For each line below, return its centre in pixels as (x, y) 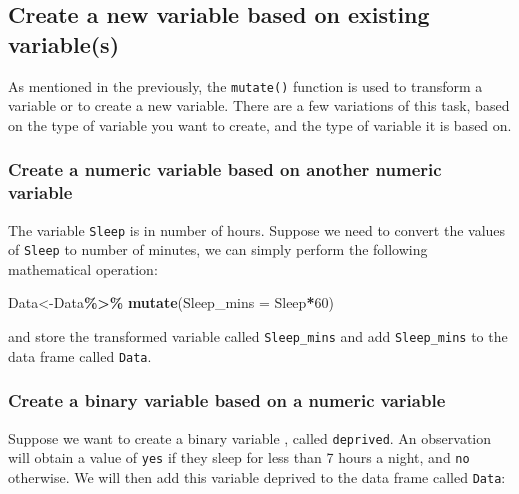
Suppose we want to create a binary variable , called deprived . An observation (250, 437)
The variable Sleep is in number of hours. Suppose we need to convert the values (257, 229)
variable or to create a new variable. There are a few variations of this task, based (259, 105)
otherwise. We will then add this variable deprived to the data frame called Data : (257, 476)
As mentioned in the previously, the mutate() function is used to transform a (245, 85)
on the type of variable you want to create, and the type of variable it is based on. (260, 124)
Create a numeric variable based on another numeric (225, 169)
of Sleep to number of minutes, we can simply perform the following (218, 249)
